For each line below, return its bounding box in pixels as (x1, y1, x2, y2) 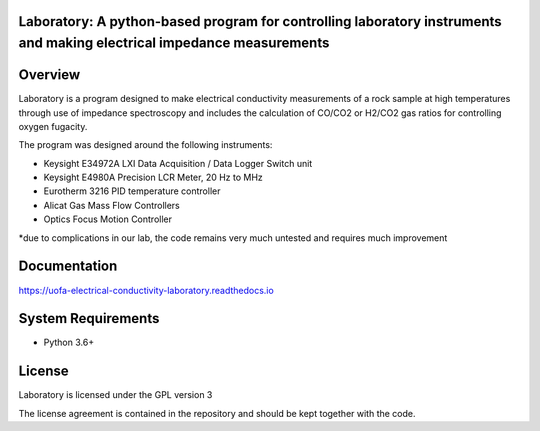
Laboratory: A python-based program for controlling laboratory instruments (18, 13, 502, 30)
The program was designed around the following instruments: (18, 139, 273, 151)
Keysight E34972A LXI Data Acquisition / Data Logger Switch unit (43, 157, 313, 169)
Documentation (18, 258, 118, 275)
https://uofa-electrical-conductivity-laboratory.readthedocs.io (18, 284, 274, 296)
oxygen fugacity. (18, 120, 88, 132)
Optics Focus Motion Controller (43, 213, 173, 225)
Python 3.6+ (43, 336, 95, 349)
